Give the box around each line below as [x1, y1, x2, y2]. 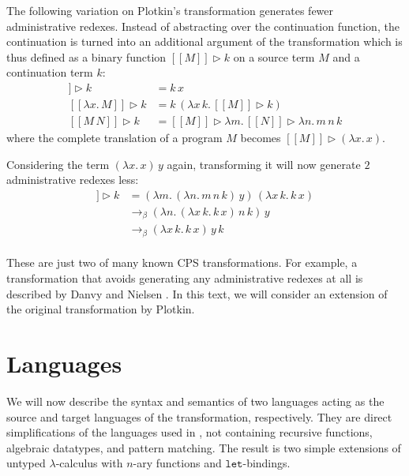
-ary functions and [133, 455, 222, 471]
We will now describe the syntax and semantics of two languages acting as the [6, 392, 385, 409]
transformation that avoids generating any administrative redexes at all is [6, 270, 363, 287]
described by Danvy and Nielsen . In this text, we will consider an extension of [6, 285, 388, 302]
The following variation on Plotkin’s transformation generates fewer [6, 2, 334, 18]
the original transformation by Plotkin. [6, 301, 195, 317]
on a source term [233, 48, 315, 65]
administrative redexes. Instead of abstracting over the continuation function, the [6, 17, 400, 34]
